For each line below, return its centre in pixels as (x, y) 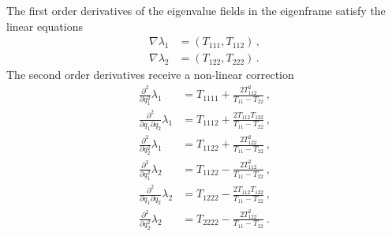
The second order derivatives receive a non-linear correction (150, 75)
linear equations (45, 26)
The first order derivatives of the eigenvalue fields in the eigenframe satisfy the (196, 10)
